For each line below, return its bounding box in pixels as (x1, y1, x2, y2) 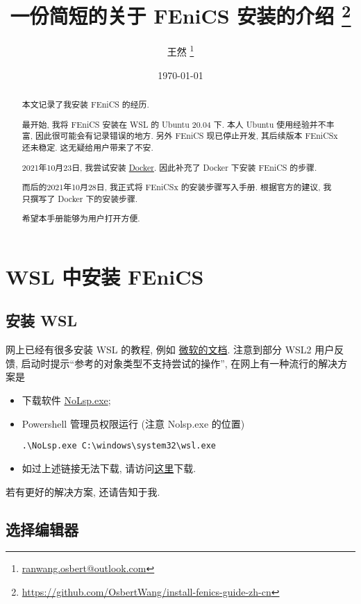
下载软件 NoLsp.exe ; (22, 393, 111, 408)
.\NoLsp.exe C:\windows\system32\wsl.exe (22, 441, 216, 451)
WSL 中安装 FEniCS (6, 262, 204, 290)
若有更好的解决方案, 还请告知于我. (6, 484, 160, 498)
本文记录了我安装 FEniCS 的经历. (22, 99, 149, 110)
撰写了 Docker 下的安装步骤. (30, 192, 138, 204)
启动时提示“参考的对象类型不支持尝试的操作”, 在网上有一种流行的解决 (21, 355, 338, 370)
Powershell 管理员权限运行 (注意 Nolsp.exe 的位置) (22, 416, 245, 430)
